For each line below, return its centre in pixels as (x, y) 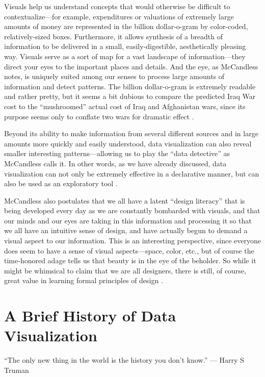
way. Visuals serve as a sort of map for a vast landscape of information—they (125, 56)
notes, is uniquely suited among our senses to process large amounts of (114, 76)
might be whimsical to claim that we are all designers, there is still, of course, (125, 270)
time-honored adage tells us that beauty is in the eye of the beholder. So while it (130, 260)
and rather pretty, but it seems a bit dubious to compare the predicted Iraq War (130, 96)
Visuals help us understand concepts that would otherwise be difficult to (117, 6)
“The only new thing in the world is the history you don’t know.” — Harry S (124, 360)
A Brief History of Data (90, 316)
